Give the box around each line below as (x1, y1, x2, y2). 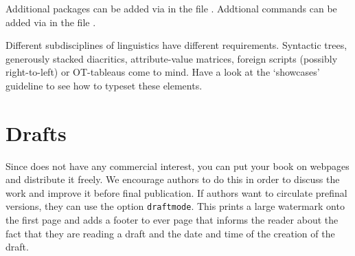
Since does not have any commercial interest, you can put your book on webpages (5, 158, 350, 173)
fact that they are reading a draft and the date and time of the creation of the (5, 226, 335, 240)
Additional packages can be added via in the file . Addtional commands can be (5, 1, 337, 15)
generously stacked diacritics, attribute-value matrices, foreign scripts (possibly (5, 51, 338, 65)
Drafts (5, 118, 67, 147)
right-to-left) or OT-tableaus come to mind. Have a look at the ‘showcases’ (5, 65, 320, 79)
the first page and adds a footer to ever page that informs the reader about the (5, 213, 339, 227)
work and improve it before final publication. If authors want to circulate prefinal (5, 185, 347, 200)
